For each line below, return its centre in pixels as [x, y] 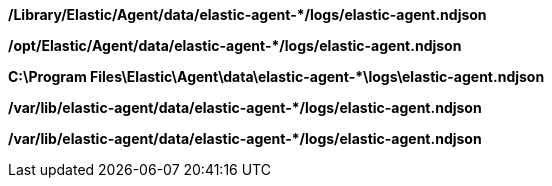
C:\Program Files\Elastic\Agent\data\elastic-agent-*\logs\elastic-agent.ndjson [276, 76]
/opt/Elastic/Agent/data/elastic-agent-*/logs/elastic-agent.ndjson [235, 45]
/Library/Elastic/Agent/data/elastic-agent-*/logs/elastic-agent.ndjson [247, 14]
